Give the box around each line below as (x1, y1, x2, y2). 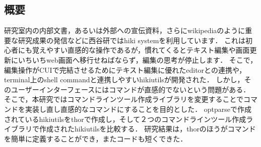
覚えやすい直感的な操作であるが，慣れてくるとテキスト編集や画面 (32, 45, 250, 55)
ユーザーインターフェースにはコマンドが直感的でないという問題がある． (11, 84, 250, 94)
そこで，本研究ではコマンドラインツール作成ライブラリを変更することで (4, 94, 244, 104)
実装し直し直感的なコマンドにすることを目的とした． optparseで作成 (25, 103, 252, 114)
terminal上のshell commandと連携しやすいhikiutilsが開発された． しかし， (4, 74, 244, 85)
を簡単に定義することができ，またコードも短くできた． (4, 133, 187, 143)
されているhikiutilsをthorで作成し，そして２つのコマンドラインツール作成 (4, 113, 246, 124)
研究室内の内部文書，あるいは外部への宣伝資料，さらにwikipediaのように (4, 25, 245, 36)
